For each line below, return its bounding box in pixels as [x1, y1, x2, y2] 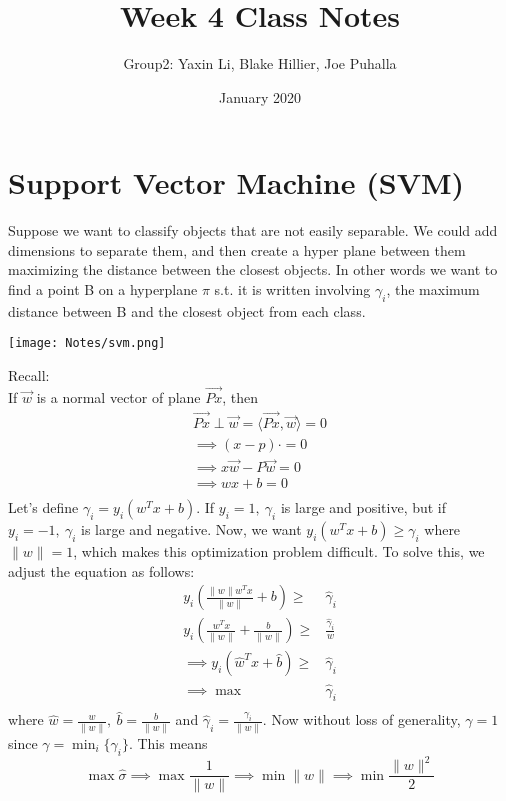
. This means [128, 732, 208, 753]
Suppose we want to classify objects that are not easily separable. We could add [8, 220, 498, 241]
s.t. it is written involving [214, 279, 371, 300]
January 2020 [219, 86, 301, 107]
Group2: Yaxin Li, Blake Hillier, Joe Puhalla [123, 53, 397, 74]
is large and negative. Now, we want [81, 519, 302, 540]
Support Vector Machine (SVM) [8, 162, 465, 203]
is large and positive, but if [280, 497, 447, 518]
